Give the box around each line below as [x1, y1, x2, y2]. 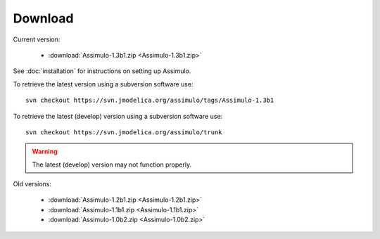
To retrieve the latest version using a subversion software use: [13, 79, 194, 88]
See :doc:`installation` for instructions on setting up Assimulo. [13, 67, 191, 75]
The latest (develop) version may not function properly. [32, 160, 192, 169]
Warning [32, 148, 58, 156]
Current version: [13, 35, 61, 44]
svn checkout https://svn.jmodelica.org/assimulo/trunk [25, 128, 222, 136]
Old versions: [13, 180, 52, 188]
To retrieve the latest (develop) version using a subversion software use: [13, 112, 223, 120]
